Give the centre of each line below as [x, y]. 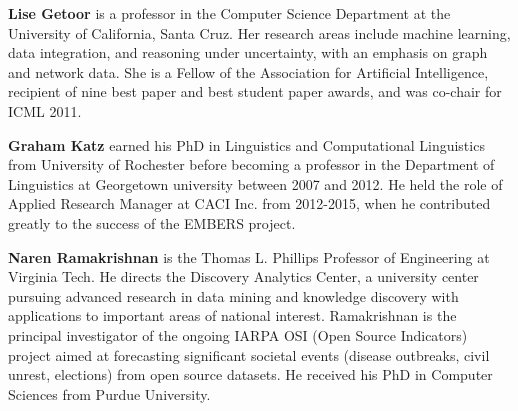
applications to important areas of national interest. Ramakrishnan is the [232, 315]
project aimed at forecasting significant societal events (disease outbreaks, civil [249, 354]
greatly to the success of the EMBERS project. [152, 222]
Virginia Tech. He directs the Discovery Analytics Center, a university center [243, 276]
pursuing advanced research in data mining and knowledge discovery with [233, 295]
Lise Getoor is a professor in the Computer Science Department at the [229, 13]
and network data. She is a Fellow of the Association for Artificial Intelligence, [248, 71]
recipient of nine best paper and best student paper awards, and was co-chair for [255, 91]
